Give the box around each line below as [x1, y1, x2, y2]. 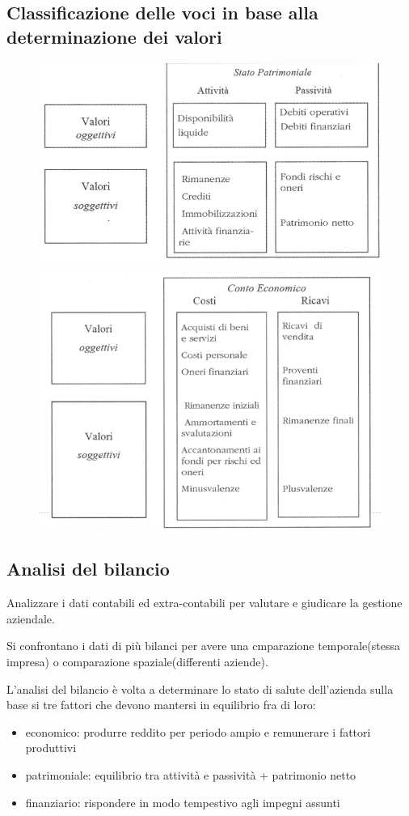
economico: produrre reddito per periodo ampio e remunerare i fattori [25, 723, 371, 740]
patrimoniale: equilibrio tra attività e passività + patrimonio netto [25, 766, 356, 783]
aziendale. [6, 610, 55, 627]
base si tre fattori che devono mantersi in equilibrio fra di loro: [6, 696, 316, 713]
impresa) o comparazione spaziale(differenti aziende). [6, 652, 268, 669]
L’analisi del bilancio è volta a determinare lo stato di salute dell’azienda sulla [6, 680, 394, 697]
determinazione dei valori [6, 23, 222, 49]
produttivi [25, 739, 77, 756]
